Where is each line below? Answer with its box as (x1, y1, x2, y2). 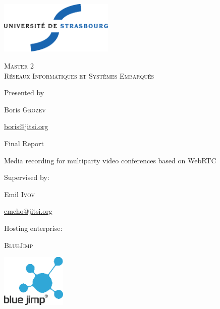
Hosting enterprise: (4, 223, 63, 233)
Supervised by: (4, 172, 49, 182)
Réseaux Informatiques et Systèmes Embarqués (4, 70, 154, 81)
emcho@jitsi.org (4, 206, 52, 216)
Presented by (4, 87, 44, 98)
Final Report (4, 138, 44, 149)
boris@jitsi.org (4, 121, 48, 132)
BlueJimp (4, 239, 33, 250)
